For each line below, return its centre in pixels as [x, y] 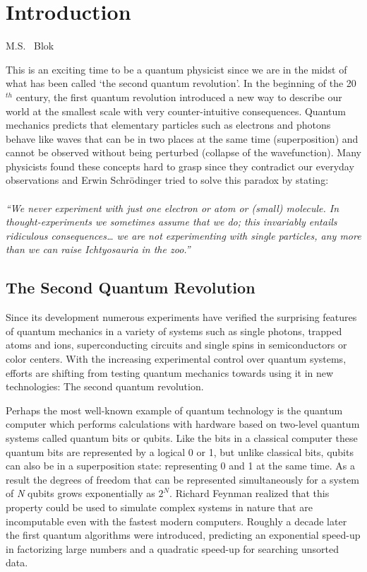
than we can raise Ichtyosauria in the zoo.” [98, 249]
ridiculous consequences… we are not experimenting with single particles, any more [183, 235]
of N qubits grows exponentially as [80, 493]
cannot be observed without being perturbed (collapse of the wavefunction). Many [183, 152]
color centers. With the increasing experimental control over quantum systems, [176, 359]
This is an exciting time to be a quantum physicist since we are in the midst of [176, 69]
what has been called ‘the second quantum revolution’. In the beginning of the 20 [181, 83]
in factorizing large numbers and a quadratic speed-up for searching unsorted [172, 548]
